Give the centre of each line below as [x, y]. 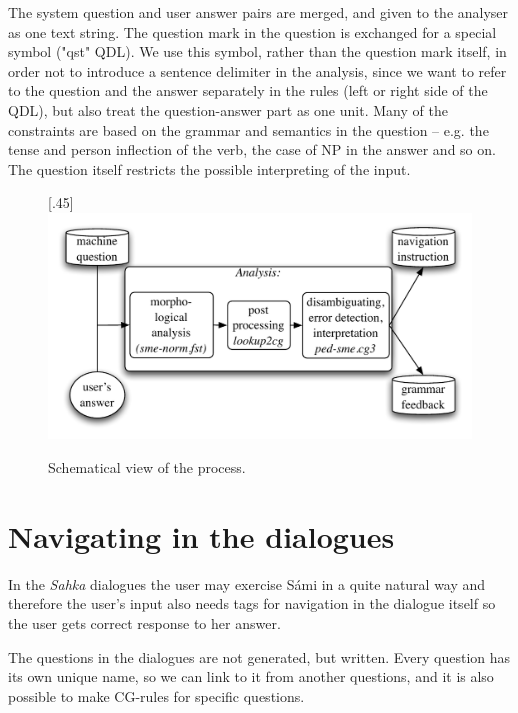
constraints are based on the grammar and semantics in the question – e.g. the [248, 129]
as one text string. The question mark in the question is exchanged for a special [252, 31]
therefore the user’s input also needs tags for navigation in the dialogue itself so [252, 603]
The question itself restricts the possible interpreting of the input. [209, 168]
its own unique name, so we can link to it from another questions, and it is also [251, 676]
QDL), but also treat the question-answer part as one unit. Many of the [228, 109]
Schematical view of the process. [147, 467]
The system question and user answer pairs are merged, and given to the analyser [258, 12]
